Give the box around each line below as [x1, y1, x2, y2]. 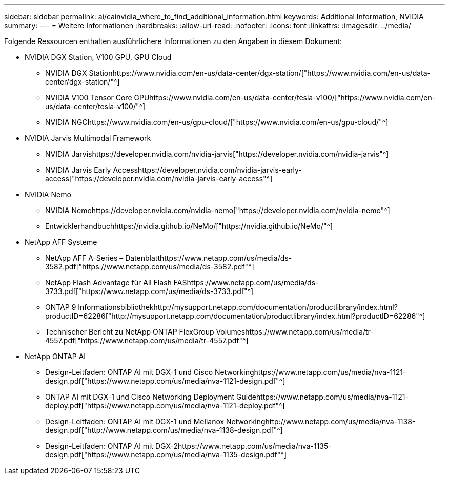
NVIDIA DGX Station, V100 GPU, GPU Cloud [25, 53, 172, 61]
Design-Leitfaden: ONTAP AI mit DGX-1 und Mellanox [45, 417, 224, 426]
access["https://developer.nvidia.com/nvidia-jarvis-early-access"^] [45, 174, 273, 183]
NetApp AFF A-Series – [45, 254, 124, 262]
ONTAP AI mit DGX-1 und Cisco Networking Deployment [45, 392, 235, 401]
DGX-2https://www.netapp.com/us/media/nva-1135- [155, 442, 332, 450]
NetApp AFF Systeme [25, 238, 97, 246]
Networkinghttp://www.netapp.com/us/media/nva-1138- [226, 417, 416, 426]
